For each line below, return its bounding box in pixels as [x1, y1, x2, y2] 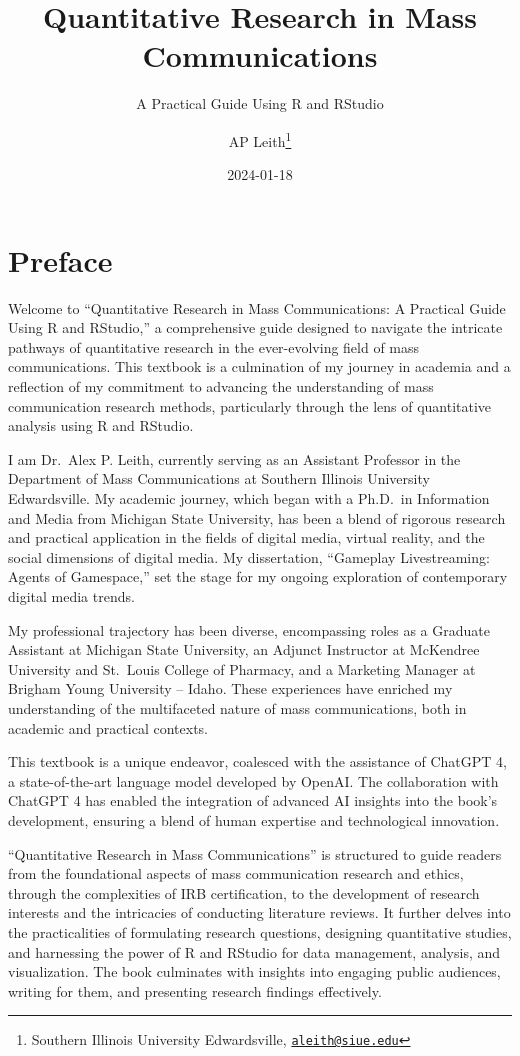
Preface [8, 239, 113, 280]
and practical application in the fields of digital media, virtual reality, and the [8, 527, 485, 548]
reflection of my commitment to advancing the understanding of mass [8, 376, 434, 397]
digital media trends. [8, 586, 135, 606]
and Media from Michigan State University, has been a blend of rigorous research [8, 507, 506, 528]
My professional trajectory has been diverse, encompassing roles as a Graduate [8, 619, 490, 640]
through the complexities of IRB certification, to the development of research [8, 882, 480, 903]
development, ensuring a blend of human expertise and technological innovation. [8, 809, 500, 830]
